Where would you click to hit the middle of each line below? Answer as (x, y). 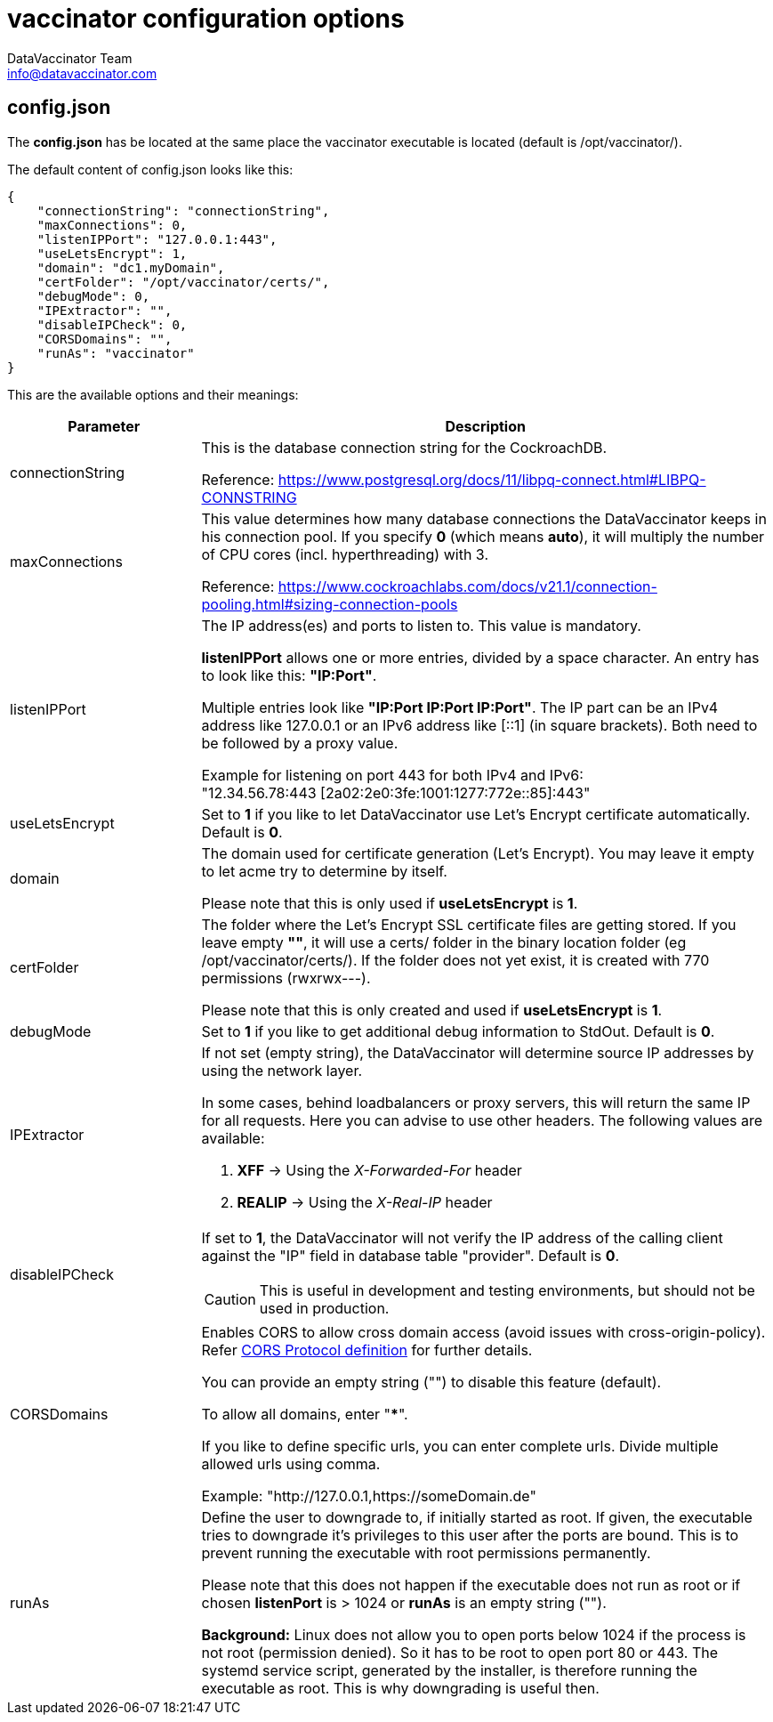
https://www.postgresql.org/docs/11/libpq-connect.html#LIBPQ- (492, 479)
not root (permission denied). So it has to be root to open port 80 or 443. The (460, 1652)
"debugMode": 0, (93, 296)
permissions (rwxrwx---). (286, 978)
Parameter (104, 426)
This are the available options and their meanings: (153, 394)
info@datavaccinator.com (82, 73)
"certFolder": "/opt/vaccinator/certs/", (183, 282)
